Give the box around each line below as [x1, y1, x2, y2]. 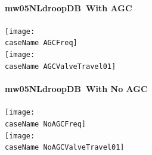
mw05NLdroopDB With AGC [5, 1, 132, 14]
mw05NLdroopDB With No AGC [5, 83, 148, 95]
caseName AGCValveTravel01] [5, 62, 116, 71]
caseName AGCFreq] [5, 39, 77, 48]
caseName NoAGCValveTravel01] [5, 143, 125, 152]
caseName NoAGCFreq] [5, 119, 86, 128]
